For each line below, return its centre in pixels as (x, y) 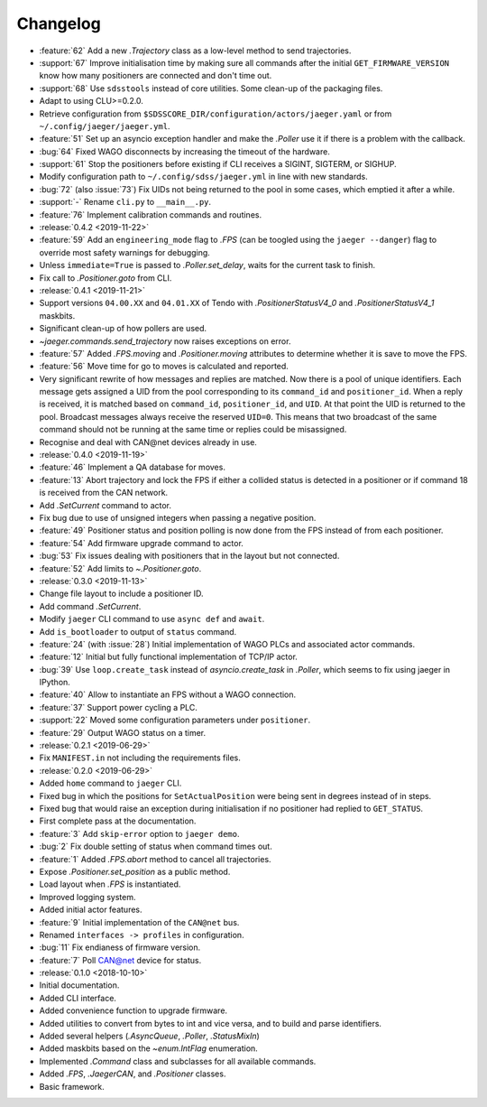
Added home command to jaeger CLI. (110, 783)
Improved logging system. (87, 897)
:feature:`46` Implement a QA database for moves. (132, 467)
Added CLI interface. (78, 998)
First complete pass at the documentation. (118, 821)
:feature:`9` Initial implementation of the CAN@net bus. (139, 922)
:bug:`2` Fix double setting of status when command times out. (156, 847)
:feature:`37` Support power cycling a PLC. (119, 707)
